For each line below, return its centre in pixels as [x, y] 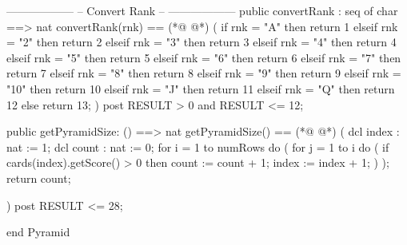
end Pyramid [38, 232]
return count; [39, 178]
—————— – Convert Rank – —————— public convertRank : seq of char [202, 10]
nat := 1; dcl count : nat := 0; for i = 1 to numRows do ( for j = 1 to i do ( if [198, 146]
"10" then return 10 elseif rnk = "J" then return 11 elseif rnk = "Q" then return [201, 88]
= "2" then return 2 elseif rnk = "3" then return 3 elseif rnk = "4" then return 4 [202, 42]
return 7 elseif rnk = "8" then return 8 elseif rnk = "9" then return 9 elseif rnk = [204, 73]
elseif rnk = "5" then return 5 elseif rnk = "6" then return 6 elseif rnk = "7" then [204, 57]
